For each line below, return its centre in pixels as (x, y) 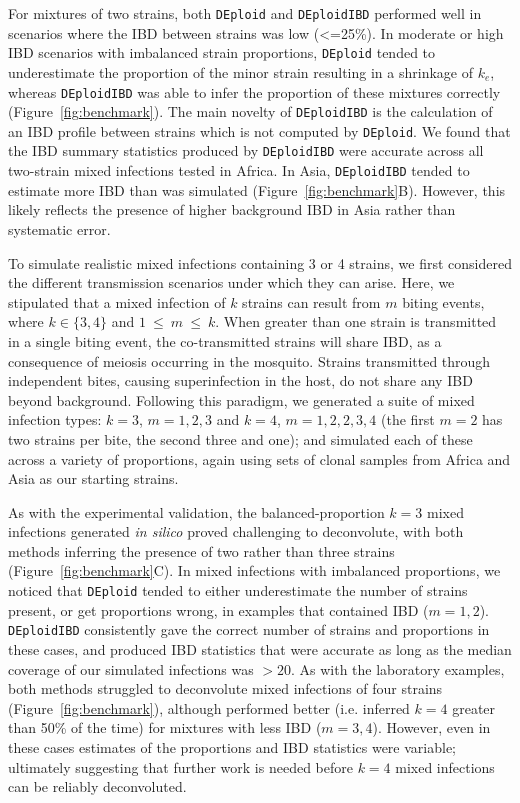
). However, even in (431, 727)
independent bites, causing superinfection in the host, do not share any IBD (240, 380)
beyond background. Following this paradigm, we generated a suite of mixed (241, 399)
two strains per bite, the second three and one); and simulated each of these (240, 438)
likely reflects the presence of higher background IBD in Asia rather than (232, 209)
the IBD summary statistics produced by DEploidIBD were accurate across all (246, 150)
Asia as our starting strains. (93, 478)
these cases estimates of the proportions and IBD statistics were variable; (232, 746)
